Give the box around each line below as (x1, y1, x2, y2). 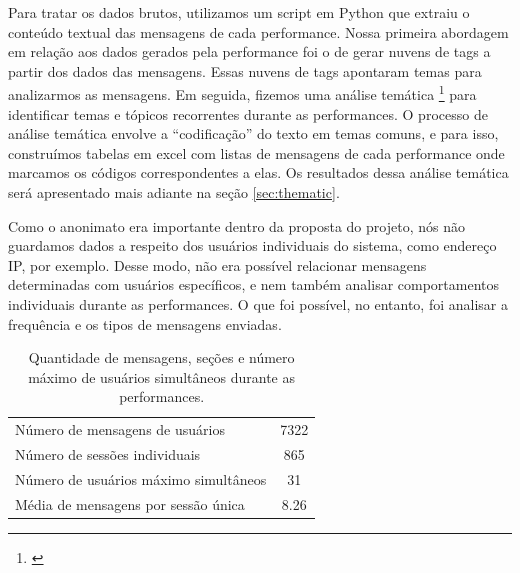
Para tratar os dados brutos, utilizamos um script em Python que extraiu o (8, 2, 470, 22)
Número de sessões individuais (15, 444, 201, 465)
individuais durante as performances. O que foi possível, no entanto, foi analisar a (8, 293, 508, 314)
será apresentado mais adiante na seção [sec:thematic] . (8, 182, 340, 202)
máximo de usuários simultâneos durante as (28, 366, 296, 387)
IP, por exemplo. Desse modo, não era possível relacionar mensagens (8, 254, 427, 275)
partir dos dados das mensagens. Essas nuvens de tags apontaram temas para (8, 60, 482, 81)
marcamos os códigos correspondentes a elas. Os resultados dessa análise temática (8, 162, 509, 183)
